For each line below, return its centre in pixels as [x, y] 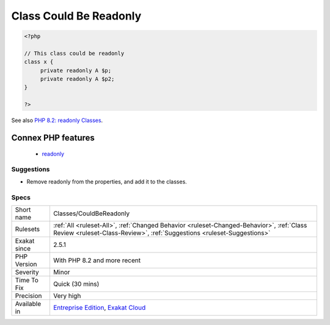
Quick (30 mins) [76, 284]
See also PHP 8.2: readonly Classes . [57, 120]
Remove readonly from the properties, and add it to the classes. [107, 181]
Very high [67, 296]
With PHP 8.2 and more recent [97, 260]
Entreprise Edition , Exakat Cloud [99, 307]
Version [26, 264]
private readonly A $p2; [77, 79]
